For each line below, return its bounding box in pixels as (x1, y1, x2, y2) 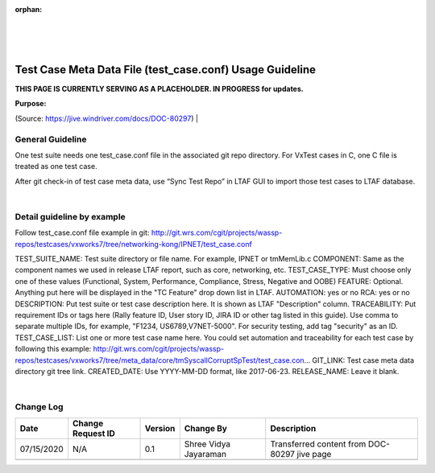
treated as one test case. (14, 162, 97, 171)
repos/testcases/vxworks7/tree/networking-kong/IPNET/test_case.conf (14, 239, 253, 249)
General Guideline (14, 134, 87, 145)
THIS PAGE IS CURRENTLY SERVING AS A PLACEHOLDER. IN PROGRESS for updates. (14, 84, 304, 94)
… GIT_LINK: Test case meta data (304, 355, 415, 365)
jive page (296, 448, 332, 459)
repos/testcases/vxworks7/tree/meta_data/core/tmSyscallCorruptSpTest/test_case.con (14, 355, 305, 365)
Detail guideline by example (14, 211, 126, 222)
